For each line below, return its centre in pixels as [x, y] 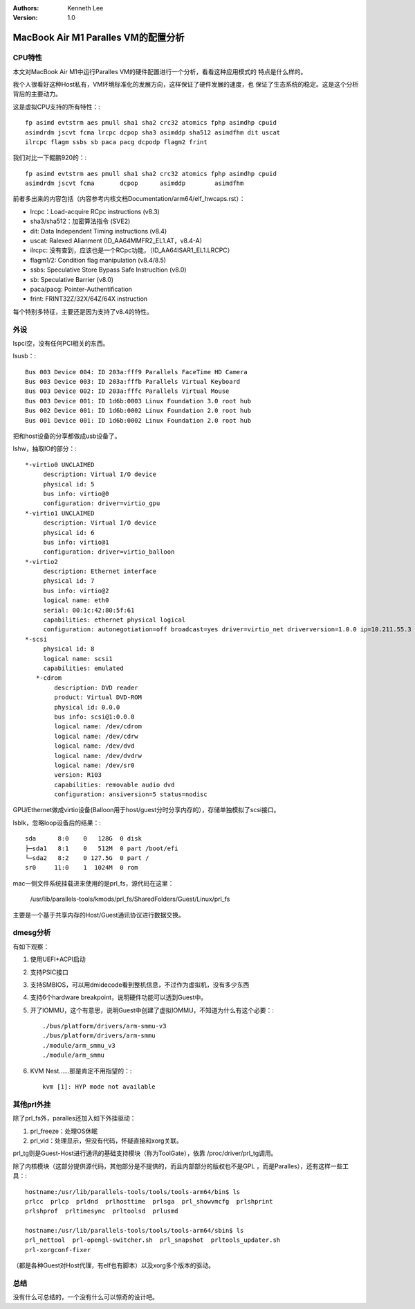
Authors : [26, 8]
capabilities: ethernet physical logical [114, 620]
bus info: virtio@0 [76, 493]
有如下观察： [31, 947]
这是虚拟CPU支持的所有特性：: [56, 107]
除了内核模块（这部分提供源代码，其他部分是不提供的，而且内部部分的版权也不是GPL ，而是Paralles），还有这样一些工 [181, 1166]
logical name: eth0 [76, 600]
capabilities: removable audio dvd [114, 784]
